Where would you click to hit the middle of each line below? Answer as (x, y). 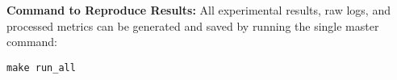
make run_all (41, 67)
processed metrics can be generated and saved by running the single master (193, 25)
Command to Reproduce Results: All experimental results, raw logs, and (198, 10)
